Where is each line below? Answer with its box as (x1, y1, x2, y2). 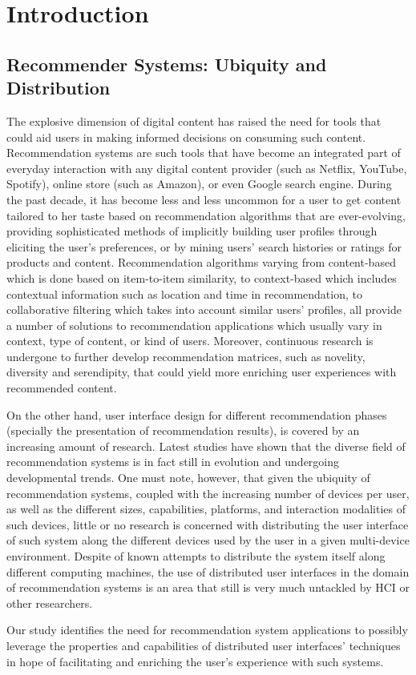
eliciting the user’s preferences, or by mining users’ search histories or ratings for (6, 238, 402, 255)
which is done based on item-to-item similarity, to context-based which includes (6, 269, 397, 286)
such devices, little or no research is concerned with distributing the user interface (6, 516, 409, 532)
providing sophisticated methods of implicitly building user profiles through (6, 223, 378, 239)
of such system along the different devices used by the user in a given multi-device (6, 532, 410, 548)
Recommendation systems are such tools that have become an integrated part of (6, 144, 401, 161)
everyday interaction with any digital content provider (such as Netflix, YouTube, (6, 159, 407, 176)
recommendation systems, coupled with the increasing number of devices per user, (6, 484, 410, 501)
